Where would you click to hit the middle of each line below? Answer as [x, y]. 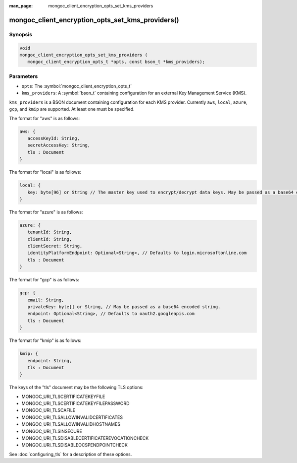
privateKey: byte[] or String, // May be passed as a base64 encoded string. [124, 307]
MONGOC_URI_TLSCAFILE [49, 410]
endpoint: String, [50, 361]
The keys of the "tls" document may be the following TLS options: [76, 388]
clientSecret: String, [55, 246]
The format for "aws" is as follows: [45, 118]
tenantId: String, [50, 232]
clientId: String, [50, 239]
